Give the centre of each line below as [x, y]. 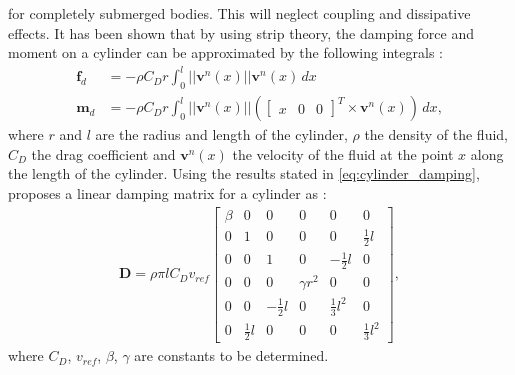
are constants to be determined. [231, 355]
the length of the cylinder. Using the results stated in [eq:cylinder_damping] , [244, 173]
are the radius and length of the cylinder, [221, 134]
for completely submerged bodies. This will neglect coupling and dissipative [239, 13]
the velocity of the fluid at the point [343, 153]
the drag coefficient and [103, 153]
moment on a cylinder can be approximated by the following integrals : [225, 52]
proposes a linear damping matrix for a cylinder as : [167, 192]
